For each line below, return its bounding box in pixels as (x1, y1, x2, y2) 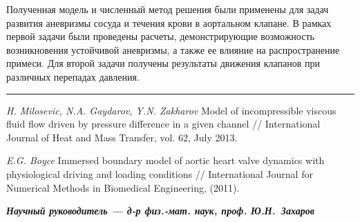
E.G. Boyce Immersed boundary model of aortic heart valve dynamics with (6, 153, 325, 168)
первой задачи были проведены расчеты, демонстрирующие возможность (6, 29, 314, 43)
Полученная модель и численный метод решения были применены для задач (6, 2, 329, 16)
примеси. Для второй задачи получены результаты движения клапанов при (6, 56, 320, 70)
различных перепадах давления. (6, 69, 140, 83)
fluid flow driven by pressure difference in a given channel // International (6, 117, 321, 131)
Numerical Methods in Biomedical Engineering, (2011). (6, 180, 240, 194)
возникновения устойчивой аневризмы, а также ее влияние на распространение (6, 42, 340, 57)
